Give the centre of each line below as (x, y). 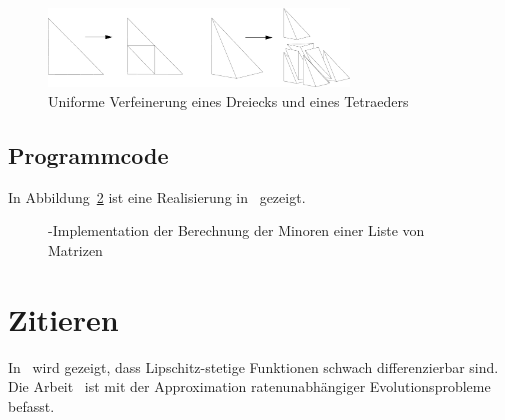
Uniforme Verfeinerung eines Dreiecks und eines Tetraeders (228, 101)
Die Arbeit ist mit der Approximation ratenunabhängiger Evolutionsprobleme (249, 386)
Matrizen (75, 250)
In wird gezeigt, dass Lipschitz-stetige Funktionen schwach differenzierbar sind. (253, 366)
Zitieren (63, 318)
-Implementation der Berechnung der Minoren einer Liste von (236, 230)
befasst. (31, 405)
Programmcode (88, 155)
